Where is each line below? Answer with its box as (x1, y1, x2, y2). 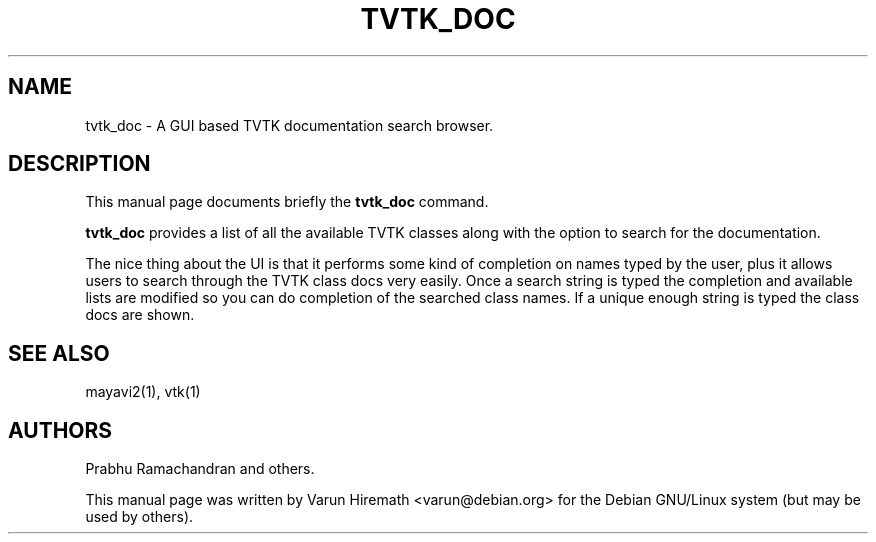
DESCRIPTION (8, 151, 151, 177)
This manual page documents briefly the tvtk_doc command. (85, 193, 489, 211)
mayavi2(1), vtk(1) (85, 383, 201, 401)
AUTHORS (8, 417, 113, 443)
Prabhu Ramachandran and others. (85, 460, 315, 478)
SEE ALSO (8, 340, 110, 366)
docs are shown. (85, 306, 195, 324)
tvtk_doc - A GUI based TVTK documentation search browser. (85, 116, 494, 134)
